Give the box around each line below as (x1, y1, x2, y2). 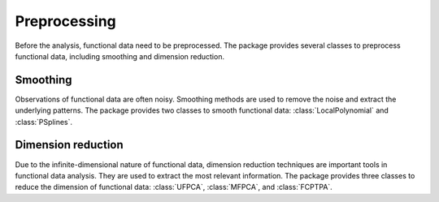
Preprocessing (15, 12, 117, 30)
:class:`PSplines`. (15, 117, 73, 127)
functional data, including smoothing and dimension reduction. (15, 51, 225, 61)
